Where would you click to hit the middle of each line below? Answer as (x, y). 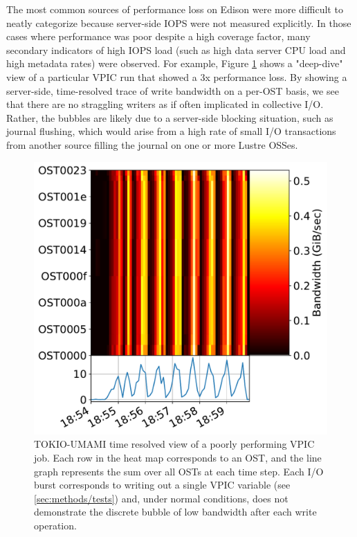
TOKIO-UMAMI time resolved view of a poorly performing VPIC (174, 444)
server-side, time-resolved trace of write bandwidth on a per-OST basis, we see (173, 90)
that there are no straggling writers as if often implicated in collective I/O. (165, 104)
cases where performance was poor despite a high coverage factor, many (158, 36)
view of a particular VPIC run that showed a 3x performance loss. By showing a (177, 76)
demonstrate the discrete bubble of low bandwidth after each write (175, 512)
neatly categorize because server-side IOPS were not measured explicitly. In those (179, 22)
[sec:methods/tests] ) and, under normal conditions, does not (161, 498)
